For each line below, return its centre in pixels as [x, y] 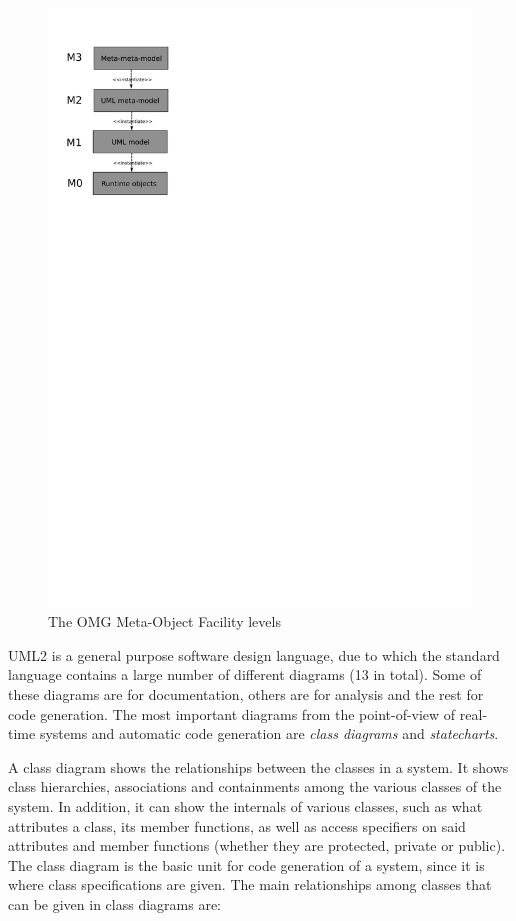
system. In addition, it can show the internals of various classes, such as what [245, 806]
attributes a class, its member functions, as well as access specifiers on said [237, 825]
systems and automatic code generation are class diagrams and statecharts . [269, 733]
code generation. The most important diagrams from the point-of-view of [232, 713]
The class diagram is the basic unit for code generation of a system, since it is [246, 864]
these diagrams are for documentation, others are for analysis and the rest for [246, 694]
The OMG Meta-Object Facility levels [164, 621]
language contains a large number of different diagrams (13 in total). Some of [245, 674]
